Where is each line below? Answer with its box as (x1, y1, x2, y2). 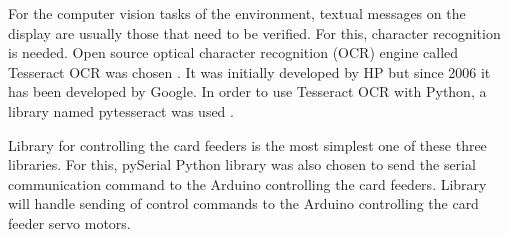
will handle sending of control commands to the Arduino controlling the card (8, 193, 479, 214)
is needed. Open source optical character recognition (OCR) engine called (8, 42, 459, 63)
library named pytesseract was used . (8, 100, 234, 121)
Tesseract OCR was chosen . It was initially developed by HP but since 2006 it (8, 61, 491, 82)
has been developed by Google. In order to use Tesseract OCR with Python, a (8, 81, 487, 102)
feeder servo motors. (8, 212, 131, 233)
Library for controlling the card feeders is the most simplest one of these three (8, 134, 487, 155)
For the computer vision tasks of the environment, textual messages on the (8, 3, 466, 23)
